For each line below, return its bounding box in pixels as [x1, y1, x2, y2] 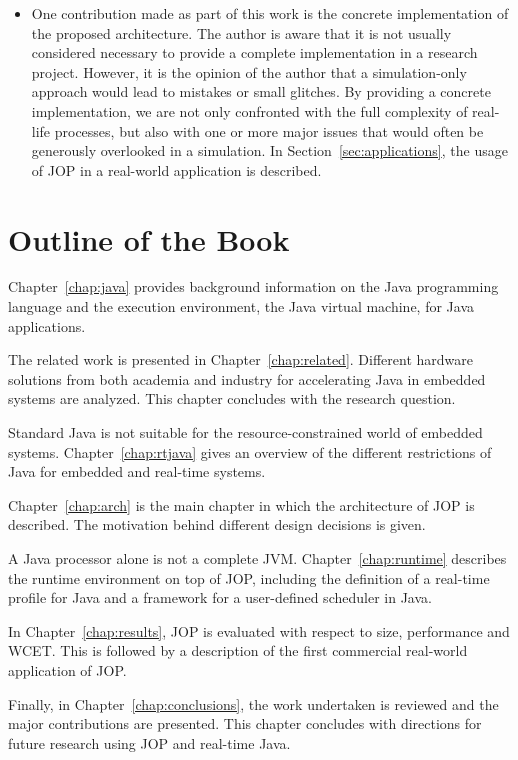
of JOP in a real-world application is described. [31, 159, 322, 180]
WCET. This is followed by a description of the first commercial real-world [8, 640, 468, 661]
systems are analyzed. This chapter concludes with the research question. [8, 388, 456, 409]
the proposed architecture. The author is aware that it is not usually [31, 22, 452, 43]
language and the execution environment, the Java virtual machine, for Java [8, 296, 475, 317]
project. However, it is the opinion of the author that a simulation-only [31, 61, 467, 82]
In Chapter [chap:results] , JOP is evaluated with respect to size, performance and [8, 620, 510, 641]
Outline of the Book [8, 218, 290, 259]
